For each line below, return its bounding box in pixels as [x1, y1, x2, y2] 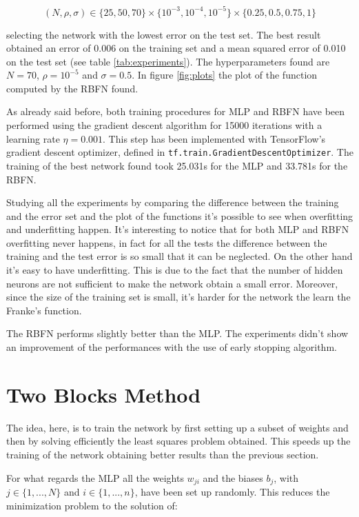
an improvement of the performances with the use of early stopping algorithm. [6, 340, 337, 354]
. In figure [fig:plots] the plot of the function [132, 68, 318, 82]
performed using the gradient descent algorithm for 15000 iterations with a [6, 118, 322, 132]
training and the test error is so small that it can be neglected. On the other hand [6, 249, 353, 263]
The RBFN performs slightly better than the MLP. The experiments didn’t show [6, 326, 349, 341]
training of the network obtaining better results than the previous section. [6, 447, 319, 461]
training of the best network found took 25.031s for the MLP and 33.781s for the [6, 158, 348, 172]
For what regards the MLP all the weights [6, 470, 184, 485]
